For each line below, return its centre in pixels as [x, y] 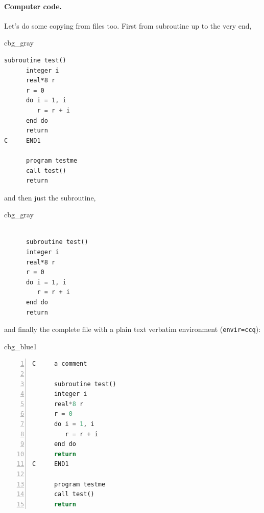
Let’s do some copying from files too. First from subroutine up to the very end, [128, 25]
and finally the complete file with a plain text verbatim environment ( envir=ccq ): [133, 329]
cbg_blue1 [21, 346]
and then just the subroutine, [50, 197]
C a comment [60, 364]
